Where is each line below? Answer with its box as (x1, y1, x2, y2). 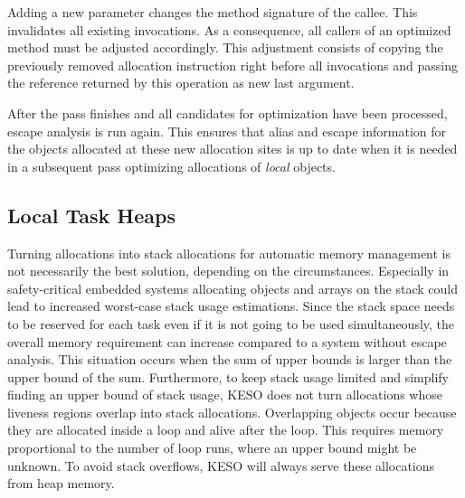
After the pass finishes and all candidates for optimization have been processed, (7, 103, 448, 122)
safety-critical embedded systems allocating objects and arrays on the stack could (7, 278, 459, 297)
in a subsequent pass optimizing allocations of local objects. (7, 156, 336, 175)
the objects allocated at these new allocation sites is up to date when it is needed (7, 139, 458, 158)
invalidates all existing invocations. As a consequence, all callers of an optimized (7, 20, 451, 39)
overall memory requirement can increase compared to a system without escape (7, 332, 447, 351)
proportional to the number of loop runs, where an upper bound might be (7, 438, 417, 457)
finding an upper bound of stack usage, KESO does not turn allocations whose (7, 385, 442, 404)
